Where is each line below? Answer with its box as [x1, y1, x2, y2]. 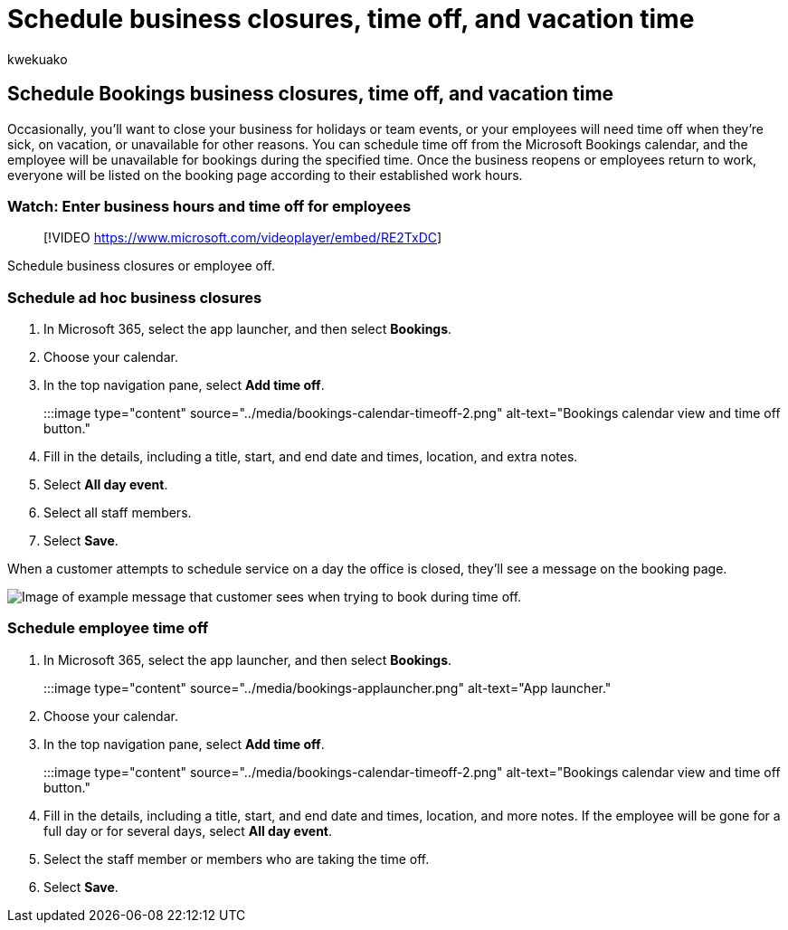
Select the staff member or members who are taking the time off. [43, 850, 430, 867]
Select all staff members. [43, 505, 192, 521]
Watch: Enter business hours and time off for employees [7, 196, 412, 215]
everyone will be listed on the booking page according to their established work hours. [7, 166, 523, 183]
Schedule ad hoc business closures [7, 288, 262, 307]
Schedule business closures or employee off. [7, 258, 275, 274]
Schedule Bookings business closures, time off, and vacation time [7, 82, 614, 106]
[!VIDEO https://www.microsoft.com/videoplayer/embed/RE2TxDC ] [43, 230, 442, 246]
